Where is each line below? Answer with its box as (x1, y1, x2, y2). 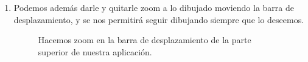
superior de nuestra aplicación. (38, 45, 152, 58)
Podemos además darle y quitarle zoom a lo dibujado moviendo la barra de (13, 1, 294, 13)
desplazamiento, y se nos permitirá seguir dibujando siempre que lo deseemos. (13, 13, 304, 26)
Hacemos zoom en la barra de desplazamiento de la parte (38, 33, 251, 46)
